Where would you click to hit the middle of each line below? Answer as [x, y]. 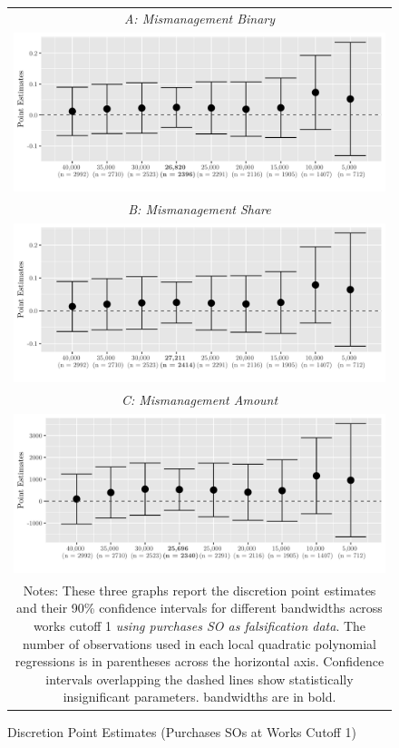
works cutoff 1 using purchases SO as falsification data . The [199, 626]
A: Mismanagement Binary [199, 18]
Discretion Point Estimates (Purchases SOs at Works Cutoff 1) [182, 731]
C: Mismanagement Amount [199, 399]
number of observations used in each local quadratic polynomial [199, 643]
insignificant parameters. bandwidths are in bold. [199, 697]
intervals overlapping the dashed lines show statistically [199, 679]
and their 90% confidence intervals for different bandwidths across [199, 608]
